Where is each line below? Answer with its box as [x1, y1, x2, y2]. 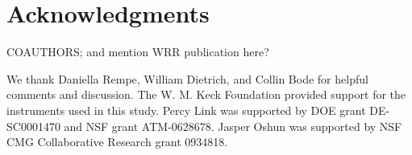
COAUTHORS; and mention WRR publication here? [6, 43, 269, 60]
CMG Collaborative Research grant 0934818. [6, 133, 228, 150]
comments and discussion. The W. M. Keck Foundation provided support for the [6, 86, 406, 103]
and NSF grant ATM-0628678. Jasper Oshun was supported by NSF [64, 117, 402, 134]
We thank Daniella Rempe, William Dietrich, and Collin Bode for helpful [6, 70, 368, 87]
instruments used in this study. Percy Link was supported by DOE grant [6, 101, 366, 118]
